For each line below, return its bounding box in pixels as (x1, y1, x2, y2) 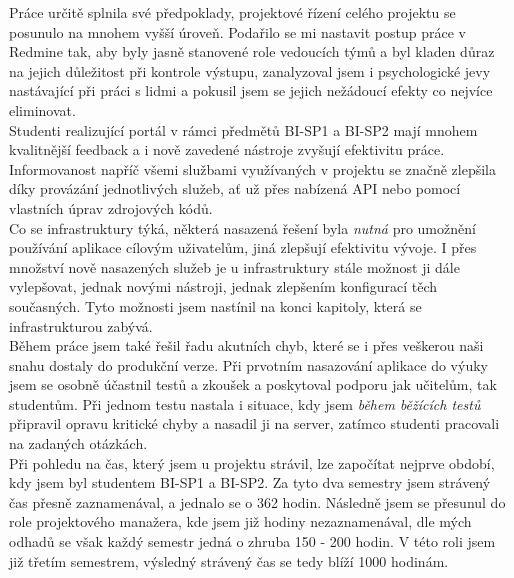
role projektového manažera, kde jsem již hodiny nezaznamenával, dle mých (9, 511, 472, 532)
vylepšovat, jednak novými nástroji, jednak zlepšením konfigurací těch (9, 276, 438, 297)
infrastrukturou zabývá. (9, 315, 153, 336)
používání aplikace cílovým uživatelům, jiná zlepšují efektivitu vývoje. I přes (9, 237, 477, 258)
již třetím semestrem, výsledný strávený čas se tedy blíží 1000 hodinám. (9, 550, 449, 571)
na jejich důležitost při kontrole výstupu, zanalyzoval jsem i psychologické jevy (9, 60, 491, 81)
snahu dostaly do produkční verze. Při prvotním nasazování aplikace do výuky (9, 354, 488, 375)
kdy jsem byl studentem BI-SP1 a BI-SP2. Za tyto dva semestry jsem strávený (9, 472, 491, 493)
